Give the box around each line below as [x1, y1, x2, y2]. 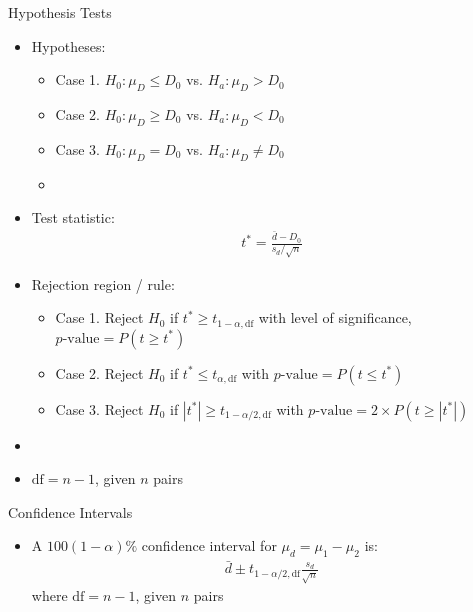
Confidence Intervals [8, 501, 133, 522]
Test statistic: [31, 207, 115, 228]
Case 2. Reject [55, 362, 144, 383]
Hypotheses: [31, 35, 106, 56]
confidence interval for [141, 535, 277, 556]
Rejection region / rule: [31, 273, 175, 294]
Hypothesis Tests [8, 2, 112, 22]
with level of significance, [258, 307, 412, 328]
